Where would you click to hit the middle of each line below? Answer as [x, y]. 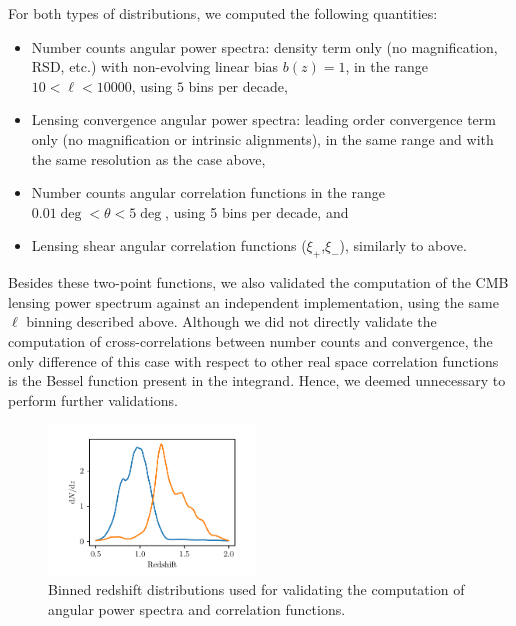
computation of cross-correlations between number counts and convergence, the [250, 340]
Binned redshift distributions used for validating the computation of [256, 589]
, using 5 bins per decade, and [257, 211]
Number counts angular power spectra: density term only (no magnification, [264, 46]
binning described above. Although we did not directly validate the [231, 321]
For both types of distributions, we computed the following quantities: [223, 13]
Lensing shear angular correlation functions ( [169, 245]
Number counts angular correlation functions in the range [208, 192]
